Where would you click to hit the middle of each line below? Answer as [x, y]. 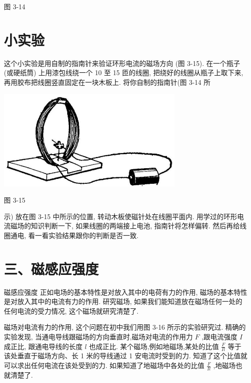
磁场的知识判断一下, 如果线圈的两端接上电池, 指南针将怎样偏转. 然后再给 [125, 226]
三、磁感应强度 [52, 268]
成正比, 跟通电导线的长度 [43, 346]
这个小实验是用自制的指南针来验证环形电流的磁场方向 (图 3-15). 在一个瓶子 [122, 63]
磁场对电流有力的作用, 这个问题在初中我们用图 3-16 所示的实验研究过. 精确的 [125, 327]
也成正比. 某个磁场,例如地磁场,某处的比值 [154, 346]
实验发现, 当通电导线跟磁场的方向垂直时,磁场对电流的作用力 [98, 337]
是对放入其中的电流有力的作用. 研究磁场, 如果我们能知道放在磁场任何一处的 [123, 301]
